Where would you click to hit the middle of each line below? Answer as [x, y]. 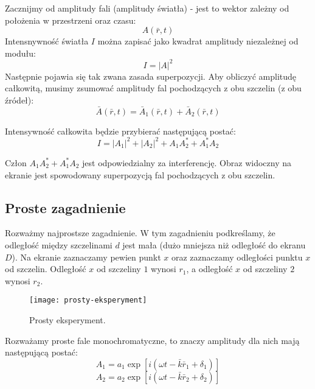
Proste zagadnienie [65, 207]
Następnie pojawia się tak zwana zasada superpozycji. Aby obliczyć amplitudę [151, 76]
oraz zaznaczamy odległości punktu [237, 257]
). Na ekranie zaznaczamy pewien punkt [86, 257]
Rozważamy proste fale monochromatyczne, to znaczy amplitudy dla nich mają [152, 340]
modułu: [21, 53]
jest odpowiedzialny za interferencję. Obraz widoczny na [187, 162]
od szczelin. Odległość [46, 269]
